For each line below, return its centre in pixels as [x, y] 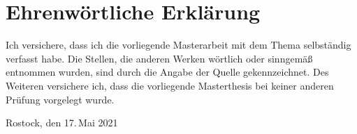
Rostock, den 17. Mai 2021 [62, 123]
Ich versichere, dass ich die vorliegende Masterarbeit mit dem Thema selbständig [178, 45]
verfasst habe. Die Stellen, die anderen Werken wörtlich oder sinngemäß [159, 58]
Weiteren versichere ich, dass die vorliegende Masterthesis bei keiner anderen [170, 85]
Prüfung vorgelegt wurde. [60, 99]
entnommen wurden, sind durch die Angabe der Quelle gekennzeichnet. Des [167, 72]
